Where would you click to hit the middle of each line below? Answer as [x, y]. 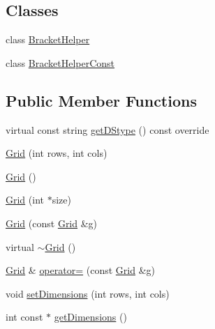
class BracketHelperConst [60, 62]
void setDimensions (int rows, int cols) [88, 293]
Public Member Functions [101, 100]
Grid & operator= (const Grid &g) [80, 270]
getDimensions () [90, 317]
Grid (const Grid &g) [52, 223]
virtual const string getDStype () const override [107, 129]
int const [24, 317]
